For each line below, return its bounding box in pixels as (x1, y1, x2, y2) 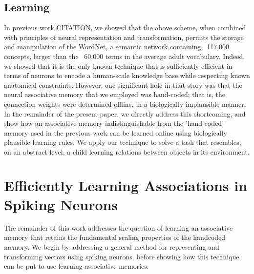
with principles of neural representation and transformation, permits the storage (4, 32, 244, 42)
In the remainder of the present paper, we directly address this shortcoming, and (4, 108, 246, 118)
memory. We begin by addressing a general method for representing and (4, 242, 219, 252)
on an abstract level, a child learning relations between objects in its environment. (4, 146, 250, 157)
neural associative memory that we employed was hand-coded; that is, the (4, 89, 226, 99)
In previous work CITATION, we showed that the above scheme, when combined (4, 22, 246, 33)
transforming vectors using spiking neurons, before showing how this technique (4, 251, 239, 261)
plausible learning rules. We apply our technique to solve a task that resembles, (4, 137, 241, 147)
